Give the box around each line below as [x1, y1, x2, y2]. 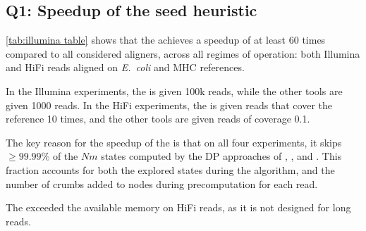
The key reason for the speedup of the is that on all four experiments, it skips [6, 135, 342, 149]
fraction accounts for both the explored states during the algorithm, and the [6, 162, 335, 177]
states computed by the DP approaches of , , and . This [101, 149, 342, 163]
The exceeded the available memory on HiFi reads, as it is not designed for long [6, 200, 351, 215]
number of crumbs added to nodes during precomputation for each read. [6, 176, 318, 191]
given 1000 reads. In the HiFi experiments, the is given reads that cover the [6, 97, 333, 112]
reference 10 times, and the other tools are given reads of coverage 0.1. [6, 111, 310, 126]
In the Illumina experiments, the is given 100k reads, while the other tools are [6, 83, 343, 98]
